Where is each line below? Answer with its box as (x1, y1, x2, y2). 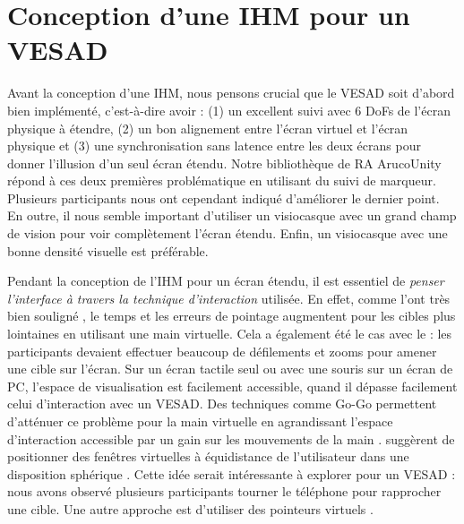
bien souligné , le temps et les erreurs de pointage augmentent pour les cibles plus (7, 306, 456, 325)
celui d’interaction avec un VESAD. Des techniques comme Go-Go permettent (7, 394, 437, 413)
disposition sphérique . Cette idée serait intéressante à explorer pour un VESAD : (7, 464, 456, 483)
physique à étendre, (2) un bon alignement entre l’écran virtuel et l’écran (7, 118, 408, 137)
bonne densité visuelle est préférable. (7, 241, 209, 260)
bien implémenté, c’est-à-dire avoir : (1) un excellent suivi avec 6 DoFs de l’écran (7, 100, 451, 119)
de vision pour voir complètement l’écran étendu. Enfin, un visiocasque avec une (7, 224, 448, 243)
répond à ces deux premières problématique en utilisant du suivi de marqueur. (7, 171, 436, 190)
